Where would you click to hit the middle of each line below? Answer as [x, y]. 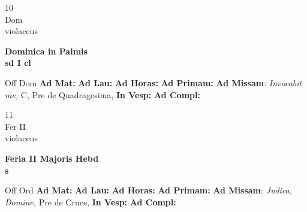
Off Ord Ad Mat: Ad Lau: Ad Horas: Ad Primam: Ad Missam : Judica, [149, 190]
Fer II [15, 126]
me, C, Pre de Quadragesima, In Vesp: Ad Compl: [103, 94]
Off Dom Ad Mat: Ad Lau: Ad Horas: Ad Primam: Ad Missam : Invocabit [153, 82]
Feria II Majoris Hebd [52, 158]
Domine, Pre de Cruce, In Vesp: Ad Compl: [91, 202]
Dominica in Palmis [46, 51]
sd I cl [18, 63]
